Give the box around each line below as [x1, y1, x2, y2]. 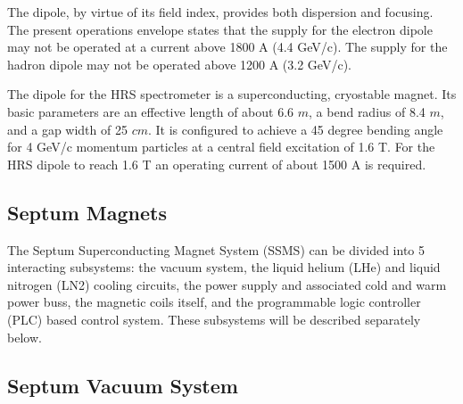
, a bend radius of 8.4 [309, 102, 426, 120]
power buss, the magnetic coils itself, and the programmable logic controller [7, 293, 421, 311]
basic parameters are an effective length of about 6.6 [7, 102, 294, 120]
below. [7, 327, 42, 346]
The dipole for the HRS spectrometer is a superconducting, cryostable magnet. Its [7, 85, 457, 103]
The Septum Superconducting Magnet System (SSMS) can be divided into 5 [7, 240, 426, 259]
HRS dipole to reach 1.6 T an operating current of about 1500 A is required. [7, 154, 426, 173]
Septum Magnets [7, 198, 168, 226]
